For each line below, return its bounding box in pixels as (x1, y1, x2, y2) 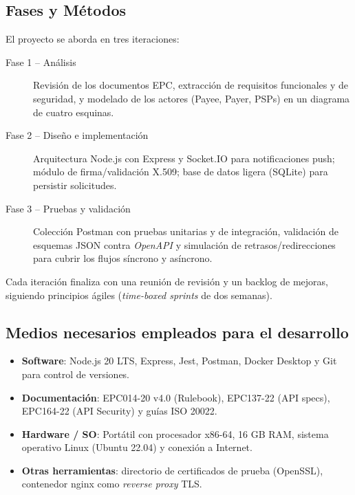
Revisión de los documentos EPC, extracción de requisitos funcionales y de (33, 78, 349, 92)
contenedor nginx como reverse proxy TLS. (21, 476, 202, 491)
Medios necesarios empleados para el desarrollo (6, 321, 349, 342)
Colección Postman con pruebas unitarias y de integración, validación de (33, 224, 338, 239)
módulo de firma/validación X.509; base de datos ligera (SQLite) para (33, 164, 328, 179)
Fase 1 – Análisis (6, 54, 76, 69)
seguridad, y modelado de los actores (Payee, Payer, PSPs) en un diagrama (33, 91, 350, 105)
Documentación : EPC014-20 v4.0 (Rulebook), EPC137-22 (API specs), (21, 390, 330, 404)
